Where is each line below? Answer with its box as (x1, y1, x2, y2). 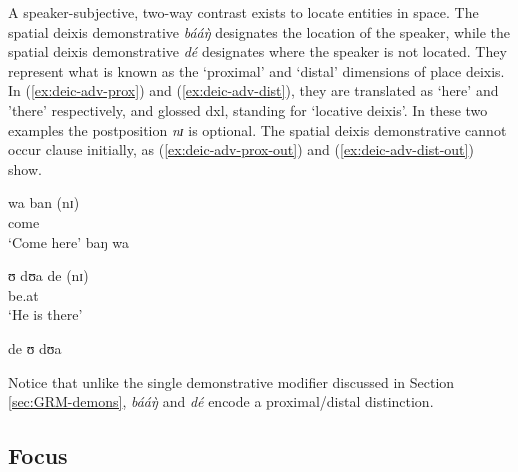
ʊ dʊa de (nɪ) (8, 265, 89, 286)
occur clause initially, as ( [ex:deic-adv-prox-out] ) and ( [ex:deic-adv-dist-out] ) (8, 139, 474, 160)
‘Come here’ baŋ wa (8, 231, 130, 252)
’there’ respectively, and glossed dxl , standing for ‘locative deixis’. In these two (8, 99, 488, 120)
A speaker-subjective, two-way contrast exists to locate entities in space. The (8, 2, 479, 22)
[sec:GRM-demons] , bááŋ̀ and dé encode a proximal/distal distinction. (8, 391, 434, 412)
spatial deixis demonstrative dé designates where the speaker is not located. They (8, 41, 507, 62)
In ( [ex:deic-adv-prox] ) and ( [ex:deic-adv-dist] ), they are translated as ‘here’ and (8, 80, 499, 101)
